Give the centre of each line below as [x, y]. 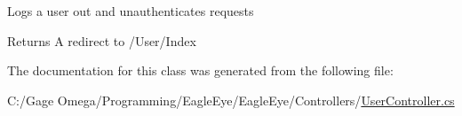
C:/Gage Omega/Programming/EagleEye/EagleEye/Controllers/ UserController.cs [231, 100]
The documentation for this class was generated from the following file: [200, 70]
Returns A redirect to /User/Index [102, 40]
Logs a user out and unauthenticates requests [131, 11]
